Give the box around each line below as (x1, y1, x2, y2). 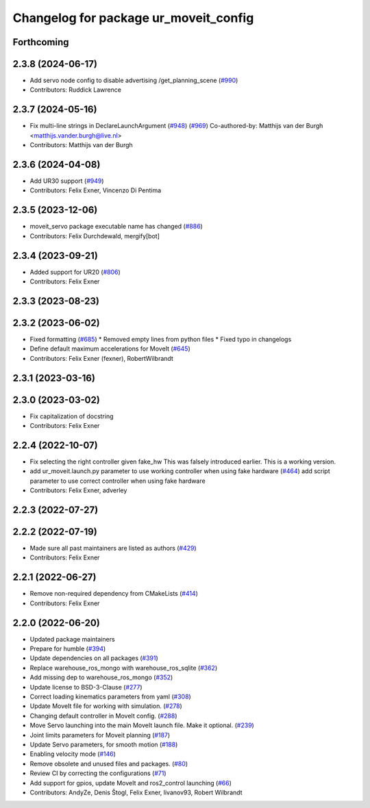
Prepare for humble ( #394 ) (29, 644, 106, 653)
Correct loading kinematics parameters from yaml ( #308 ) (29, 692, 191, 700)
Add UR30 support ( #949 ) (29, 177, 104, 185)
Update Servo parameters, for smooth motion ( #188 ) (29, 740, 178, 748)
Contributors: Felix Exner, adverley (29, 486, 127, 494)
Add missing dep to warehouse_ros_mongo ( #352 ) (29, 673, 173, 681)
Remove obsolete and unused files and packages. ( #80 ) (29, 759, 188, 768)
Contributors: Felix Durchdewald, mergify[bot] (29, 231, 160, 240)
